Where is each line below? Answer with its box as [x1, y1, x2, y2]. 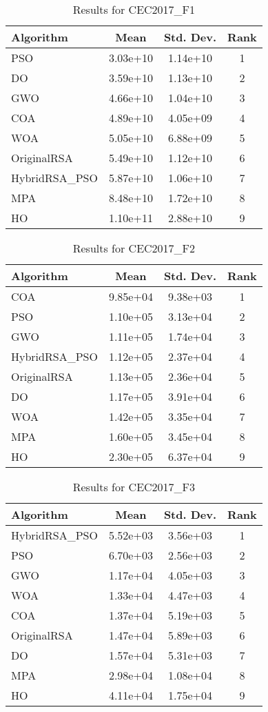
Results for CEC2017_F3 [72, 479, 196, 495]
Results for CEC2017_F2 [72, 240, 196, 256]
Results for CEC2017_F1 [72, 1, 196, 17]
